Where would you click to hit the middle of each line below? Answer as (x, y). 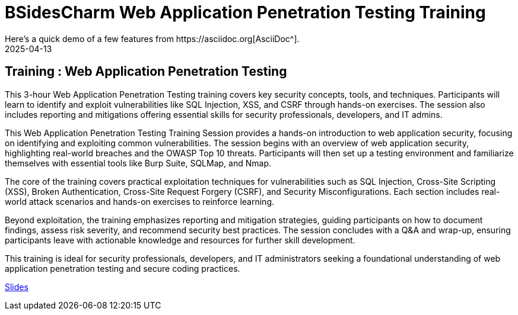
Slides (17, 287)
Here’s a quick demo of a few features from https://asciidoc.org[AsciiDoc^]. (152, 38)
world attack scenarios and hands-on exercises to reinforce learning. (139, 201)
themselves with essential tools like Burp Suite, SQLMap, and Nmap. (138, 163)
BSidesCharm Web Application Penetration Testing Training (245, 12)
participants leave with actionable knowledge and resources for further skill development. (180, 240)
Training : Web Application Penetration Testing (146, 72)
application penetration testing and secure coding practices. (123, 268)
